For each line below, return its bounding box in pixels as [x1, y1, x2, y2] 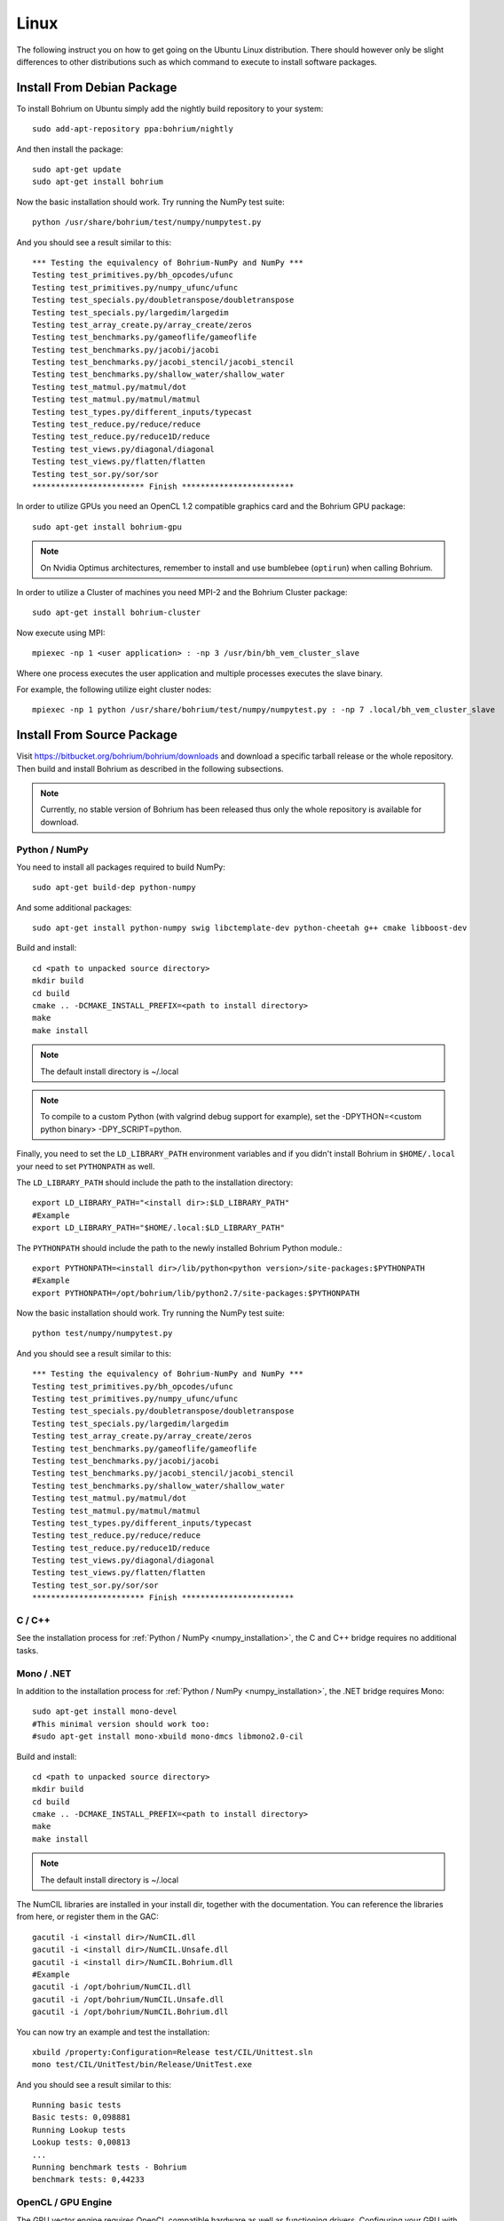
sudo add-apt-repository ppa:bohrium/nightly [32, 124, 234, 134]
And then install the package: [16, 143, 123, 155]
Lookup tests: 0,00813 [32, 2137, 131, 2147]
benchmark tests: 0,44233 [32, 2175, 146, 2185]
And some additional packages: [16, 902, 132, 912]
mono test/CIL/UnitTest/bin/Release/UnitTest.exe [32, 2059, 253, 2070]
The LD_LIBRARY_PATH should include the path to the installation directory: [16, 1177, 294, 1188]
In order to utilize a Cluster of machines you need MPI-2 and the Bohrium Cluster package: [16, 586, 348, 597]
